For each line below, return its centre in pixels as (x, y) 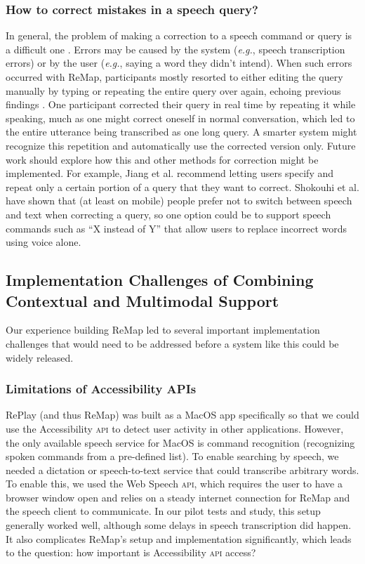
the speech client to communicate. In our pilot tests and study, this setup (163, 511)
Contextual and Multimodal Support (142, 300)
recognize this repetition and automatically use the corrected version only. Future (181, 145)
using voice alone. (44, 242)
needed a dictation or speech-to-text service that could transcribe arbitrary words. (182, 470)
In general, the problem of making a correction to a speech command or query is (179, 35)
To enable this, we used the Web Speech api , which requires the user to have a (174, 484)
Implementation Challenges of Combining (160, 280)
